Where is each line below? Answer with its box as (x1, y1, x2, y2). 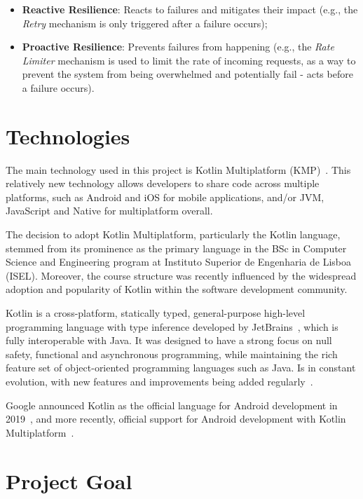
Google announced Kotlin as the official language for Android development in (6, 397, 338, 412)
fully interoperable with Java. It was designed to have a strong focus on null (6, 333, 332, 348)
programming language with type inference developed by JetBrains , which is (6, 319, 338, 334)
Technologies (6, 121, 130, 150)
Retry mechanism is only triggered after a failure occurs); (22, 15, 268, 30)
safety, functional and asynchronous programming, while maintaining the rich (6, 346, 338, 361)
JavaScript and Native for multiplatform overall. (6, 203, 213, 218)
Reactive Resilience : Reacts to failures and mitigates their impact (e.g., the (22, 2, 358, 16)
